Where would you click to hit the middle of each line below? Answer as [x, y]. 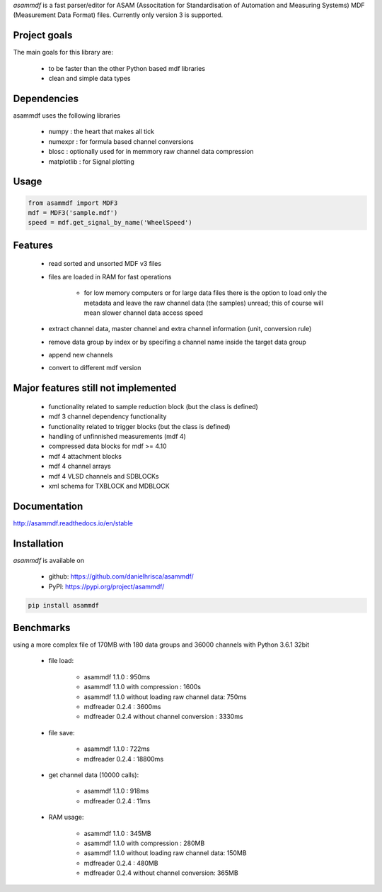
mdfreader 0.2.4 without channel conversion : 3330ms [163, 717]
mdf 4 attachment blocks [85, 456]
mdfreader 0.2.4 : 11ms [117, 801]
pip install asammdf [63, 605]
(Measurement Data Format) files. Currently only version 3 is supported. [118, 15]
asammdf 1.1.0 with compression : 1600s [143, 687]
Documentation [48, 506]
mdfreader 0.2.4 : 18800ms [124, 759]
